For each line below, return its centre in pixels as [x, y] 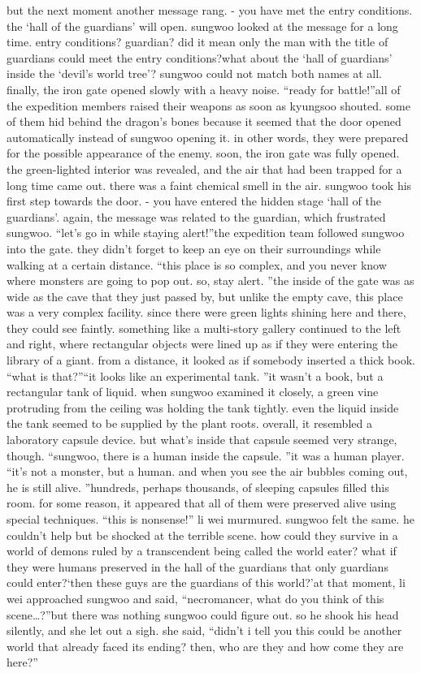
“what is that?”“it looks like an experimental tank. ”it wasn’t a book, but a [195, 375]
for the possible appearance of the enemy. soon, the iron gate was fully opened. [203, 153]
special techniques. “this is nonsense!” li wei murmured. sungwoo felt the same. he [210, 519]
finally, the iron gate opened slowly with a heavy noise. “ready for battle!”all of [204, 89]
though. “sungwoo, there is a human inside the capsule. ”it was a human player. [206, 455]
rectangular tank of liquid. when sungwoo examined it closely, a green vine [193, 392]
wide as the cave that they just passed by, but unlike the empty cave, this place [205, 296]
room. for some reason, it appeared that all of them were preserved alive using [202, 503]
